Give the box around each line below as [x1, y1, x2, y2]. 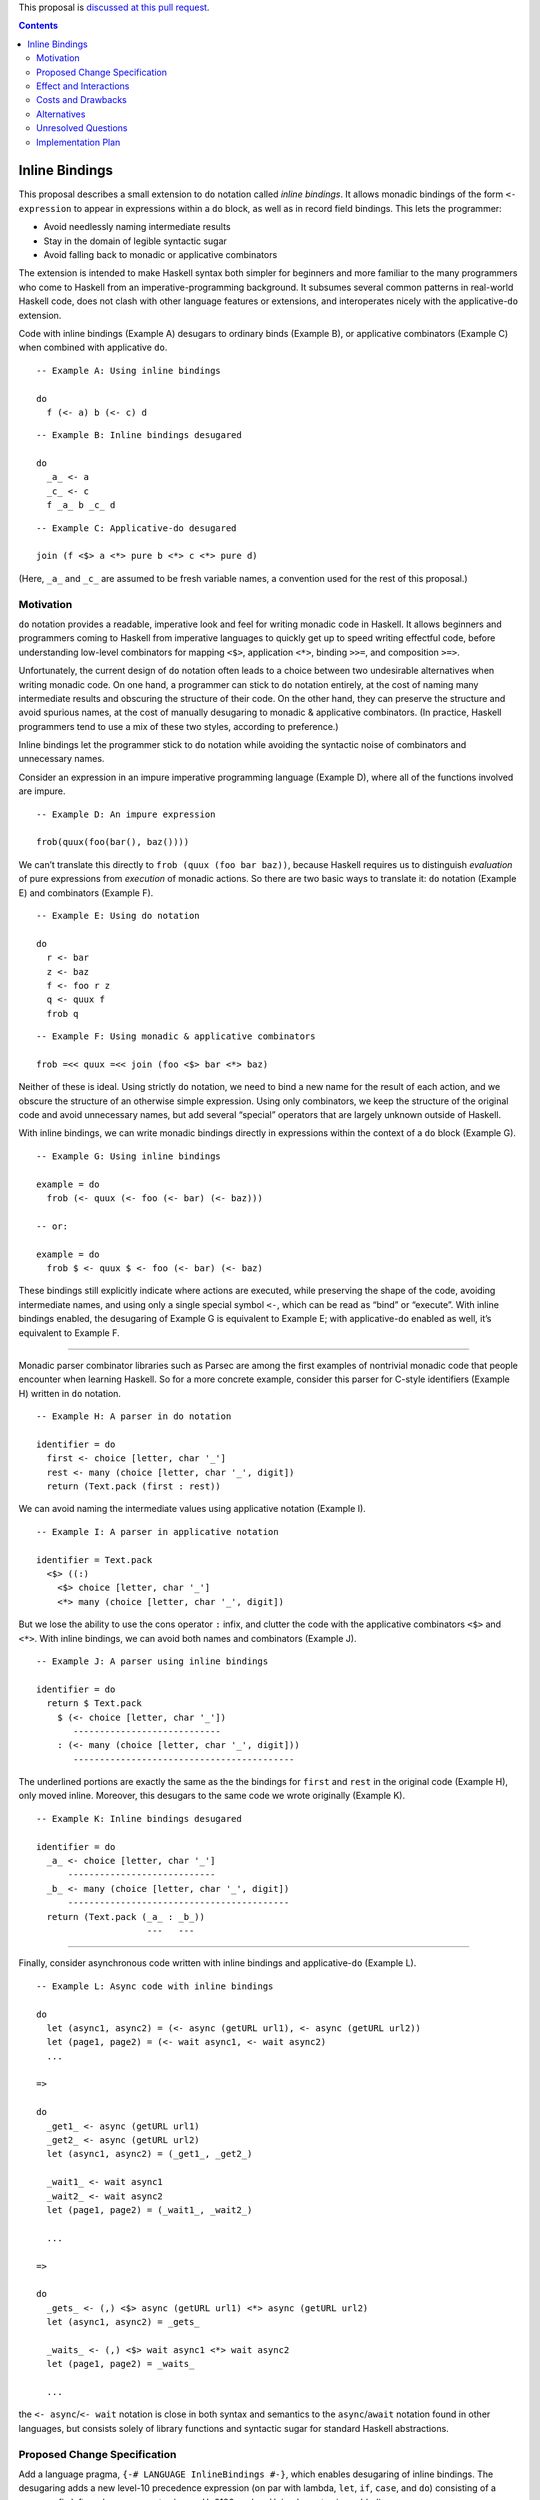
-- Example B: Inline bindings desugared [36, 430, 242, 441]
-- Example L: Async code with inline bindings [36, 1980, 274, 1992]
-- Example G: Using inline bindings [36, 1150, 222, 1162]
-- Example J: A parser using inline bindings [36, 1655, 269, 1667]
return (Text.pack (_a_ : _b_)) [46, 1911, 205, 1922]
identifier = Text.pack [36, 1554, 153, 1565]
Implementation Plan [36, 136, 121, 148]
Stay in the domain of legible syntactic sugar [43, 235, 227, 247]
